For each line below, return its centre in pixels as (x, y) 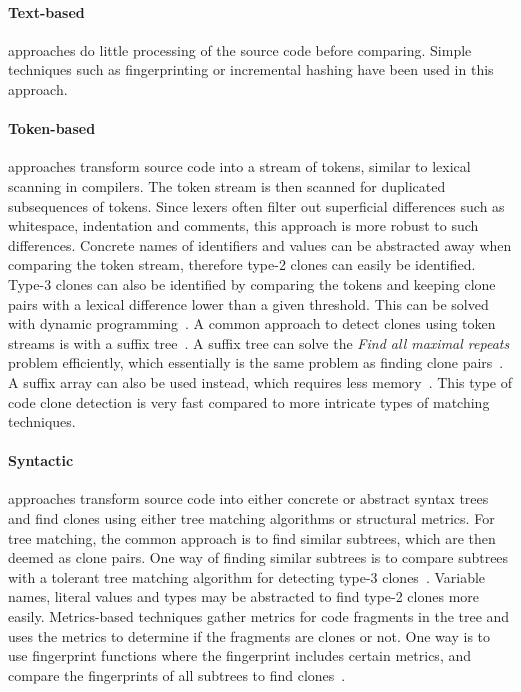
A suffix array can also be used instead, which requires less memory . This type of (260, 381)
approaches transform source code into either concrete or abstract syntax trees (248, 498)
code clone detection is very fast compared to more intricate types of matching (249, 401)
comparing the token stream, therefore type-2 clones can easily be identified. (242, 264)
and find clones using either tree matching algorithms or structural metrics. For (251, 518)
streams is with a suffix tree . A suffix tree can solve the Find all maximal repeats (259, 342)
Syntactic (41, 460)
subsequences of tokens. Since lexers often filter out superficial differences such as (256, 205)
